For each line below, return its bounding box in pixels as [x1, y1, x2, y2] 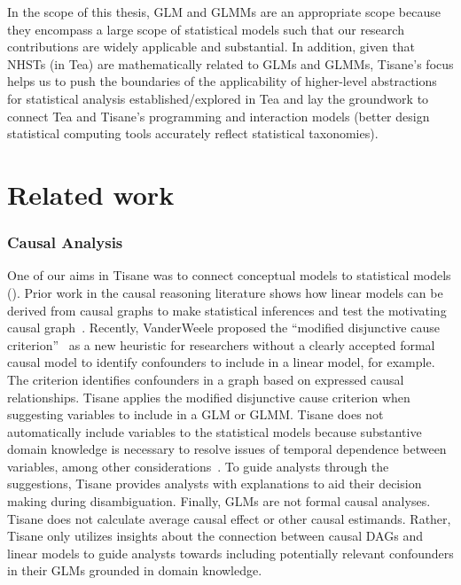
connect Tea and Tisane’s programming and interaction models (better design [7, 106, 430, 125]
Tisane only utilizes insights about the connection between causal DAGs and [7, 526, 423, 545]
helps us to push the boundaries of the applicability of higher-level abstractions [7, 72, 437, 90]
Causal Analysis [7, 231, 123, 253]
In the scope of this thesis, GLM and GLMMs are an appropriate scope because [7, 3, 441, 20]
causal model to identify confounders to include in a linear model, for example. [7, 353, 435, 371]
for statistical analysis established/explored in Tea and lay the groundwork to [7, 89, 429, 107]
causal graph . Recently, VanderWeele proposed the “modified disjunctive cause [7, 318, 440, 337]
